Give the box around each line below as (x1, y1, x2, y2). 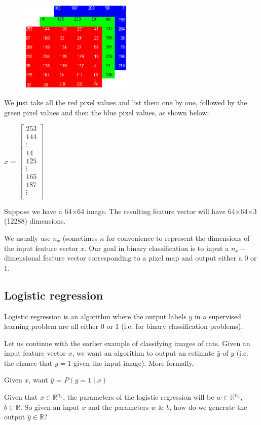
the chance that (4, 357, 53, 368)
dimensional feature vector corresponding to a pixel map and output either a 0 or (4, 252, 257, 263)
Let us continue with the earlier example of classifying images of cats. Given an (4, 337, 250, 348)
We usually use (4, 232, 51, 243)
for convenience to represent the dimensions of (106, 232, 250, 243)
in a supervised (194, 311, 241, 321)
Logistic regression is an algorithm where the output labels (4, 311, 187, 321)
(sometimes (62, 232, 98, 243)
